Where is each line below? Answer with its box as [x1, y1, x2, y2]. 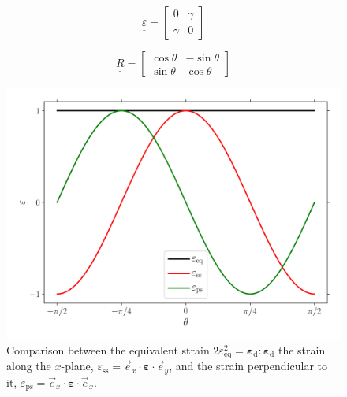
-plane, [61, 358, 94, 374]
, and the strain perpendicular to [169, 358, 328, 374]
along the [6, 358, 51, 374]
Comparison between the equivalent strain [6, 341, 210, 358]
